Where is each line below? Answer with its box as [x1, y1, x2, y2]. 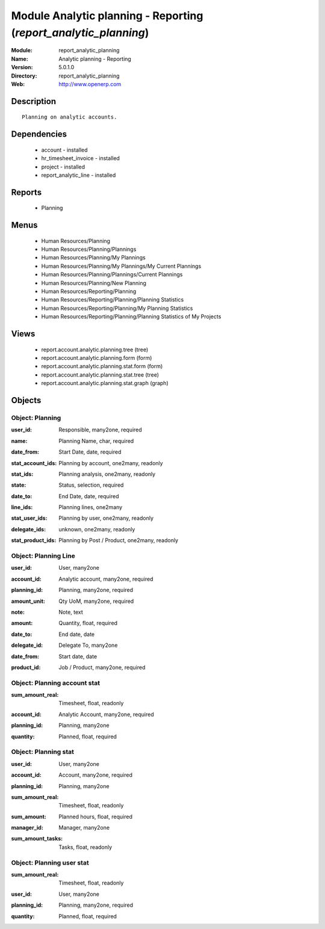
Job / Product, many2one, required [58, 664, 146, 671]
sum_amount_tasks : [11, 835, 63, 842]
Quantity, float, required [58, 620, 117, 627]
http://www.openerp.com [58, 80, 122, 87]
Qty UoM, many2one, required [58, 597, 134, 605]
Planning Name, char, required [58, 437, 134, 445]
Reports [11, 187, 42, 197]
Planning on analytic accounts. [22, 114, 117, 120]
